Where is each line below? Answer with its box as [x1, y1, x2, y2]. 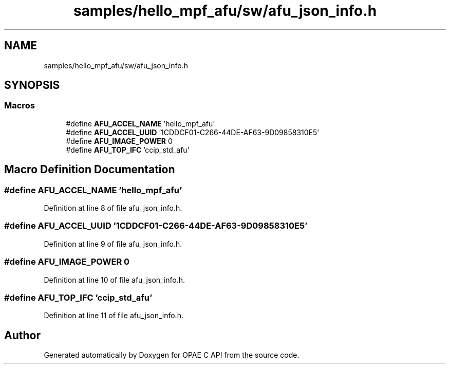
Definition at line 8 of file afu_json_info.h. [44, 204, 182, 213]
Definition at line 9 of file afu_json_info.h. [44, 239, 182, 248]
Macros [4, 100, 35, 111]
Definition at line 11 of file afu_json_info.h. [44, 311, 183, 320]
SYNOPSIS [4, 79, 60, 92]
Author [4, 328, 41, 342]
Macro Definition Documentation [4, 163, 175, 176]
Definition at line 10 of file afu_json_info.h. [44, 275, 185, 284]
